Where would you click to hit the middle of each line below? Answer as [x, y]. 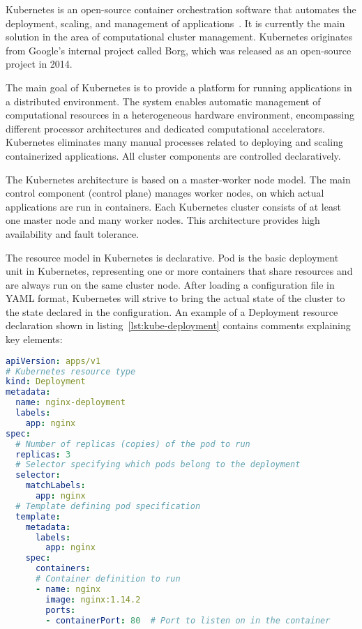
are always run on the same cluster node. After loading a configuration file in [170, 284]
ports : [61, 610]
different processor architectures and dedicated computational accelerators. [165, 128]
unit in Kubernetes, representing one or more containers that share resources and [179, 271]
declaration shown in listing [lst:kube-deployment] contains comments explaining [178, 325]
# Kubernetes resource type [71, 371]
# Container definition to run [108, 579]
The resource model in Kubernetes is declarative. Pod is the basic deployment [172, 257]
